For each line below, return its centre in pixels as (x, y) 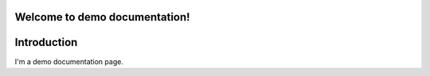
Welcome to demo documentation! (102, 17)
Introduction (46, 42)
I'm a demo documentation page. (69, 61)
